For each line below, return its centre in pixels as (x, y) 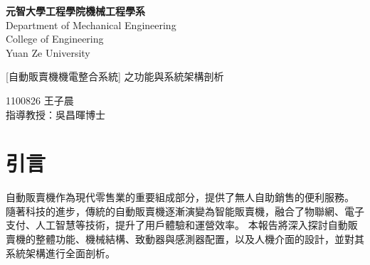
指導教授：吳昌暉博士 (55, 114)
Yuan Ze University (48, 52)
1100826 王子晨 (40, 100)
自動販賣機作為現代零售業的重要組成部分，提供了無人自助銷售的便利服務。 (180, 197)
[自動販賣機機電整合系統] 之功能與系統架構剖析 (115, 76)
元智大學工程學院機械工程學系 (75, 11)
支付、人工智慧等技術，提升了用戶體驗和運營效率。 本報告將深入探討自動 (177, 225)
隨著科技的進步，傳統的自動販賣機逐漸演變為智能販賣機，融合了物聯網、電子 (185, 211)
